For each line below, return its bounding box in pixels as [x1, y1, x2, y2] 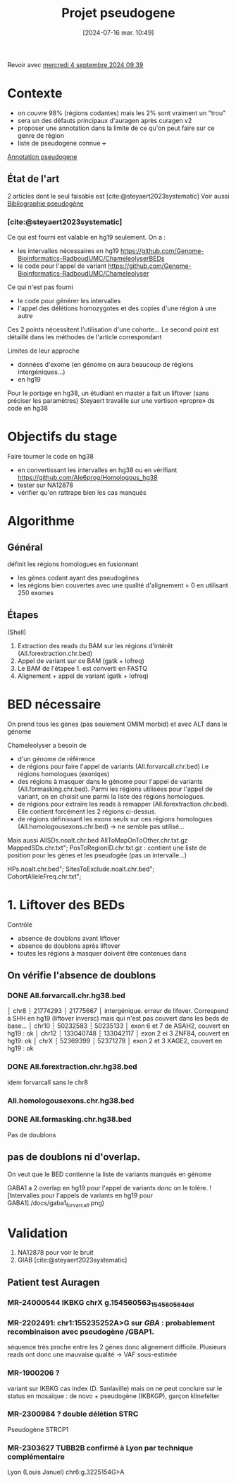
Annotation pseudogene [7, 152, 77, 160]
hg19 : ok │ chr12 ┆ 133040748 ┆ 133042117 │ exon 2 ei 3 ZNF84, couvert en [7, 1029, 230, 1038]
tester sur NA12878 [17, 481, 74, 489]
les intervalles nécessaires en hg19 [17, 246, 120, 255]
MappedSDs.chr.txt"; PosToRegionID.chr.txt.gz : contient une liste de [7, 843, 206, 852]
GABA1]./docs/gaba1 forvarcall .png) [7, 1198, 104, 1209]
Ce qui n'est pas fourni [7, 283, 74, 291]
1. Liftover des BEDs [7, 896, 125, 913]
